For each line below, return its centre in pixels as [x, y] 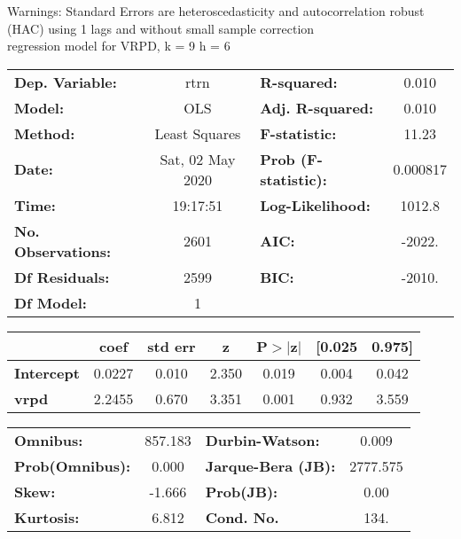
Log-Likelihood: [315, 205]
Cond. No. [242, 517]
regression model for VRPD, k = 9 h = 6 [119, 46]
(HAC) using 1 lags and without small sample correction [161, 28]
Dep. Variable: [66, 82]
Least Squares [198, 133]
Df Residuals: [62, 277]
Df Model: [51, 302]
